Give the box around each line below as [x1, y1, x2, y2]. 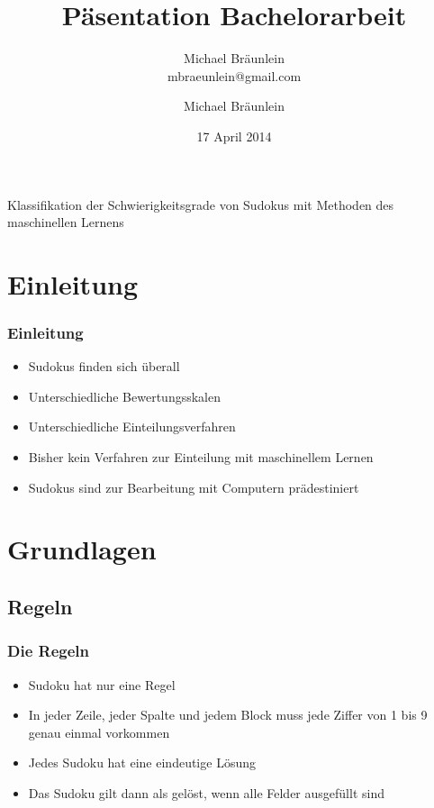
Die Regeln [7, 640, 89, 662]
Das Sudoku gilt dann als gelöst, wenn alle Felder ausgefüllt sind [28, 784, 384, 802]
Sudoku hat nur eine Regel [28, 675, 176, 694]
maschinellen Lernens [7, 213, 124, 232]
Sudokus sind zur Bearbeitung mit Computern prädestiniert [28, 477, 359, 496]
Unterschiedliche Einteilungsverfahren [28, 417, 236, 436]
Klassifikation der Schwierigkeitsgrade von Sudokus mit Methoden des [7, 195, 394, 213]
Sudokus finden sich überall [28, 357, 180, 376]
